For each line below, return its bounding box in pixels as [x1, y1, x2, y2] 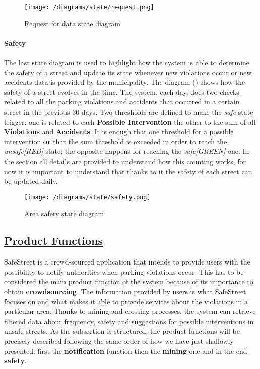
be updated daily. [4, 176, 58, 186]
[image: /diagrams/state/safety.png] [24, 193, 151, 201]
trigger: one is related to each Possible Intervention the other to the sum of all [4, 116, 256, 127]
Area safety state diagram [24, 208, 104, 219]
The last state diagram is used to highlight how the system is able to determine [4, 57, 250, 68]
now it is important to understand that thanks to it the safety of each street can [4, 166, 252, 176]
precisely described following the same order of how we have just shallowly [4, 335, 234, 346]
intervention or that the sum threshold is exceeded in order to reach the [4, 136, 227, 146]
